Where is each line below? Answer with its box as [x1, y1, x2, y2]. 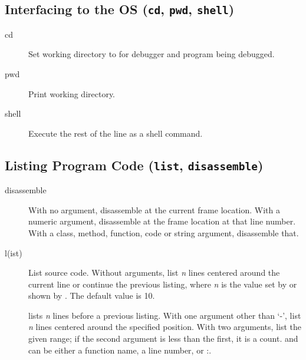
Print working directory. [28, 87, 115, 100]
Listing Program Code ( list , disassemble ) [5, 156, 264, 174]
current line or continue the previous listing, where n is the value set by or [28, 278, 297, 290]
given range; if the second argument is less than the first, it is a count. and [28, 332, 298, 345]
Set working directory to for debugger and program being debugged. [28, 48, 275, 60]
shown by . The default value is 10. [28, 289, 155, 302]
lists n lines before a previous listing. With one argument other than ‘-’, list [28, 309, 301, 321]
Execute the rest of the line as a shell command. [28, 127, 203, 139]
